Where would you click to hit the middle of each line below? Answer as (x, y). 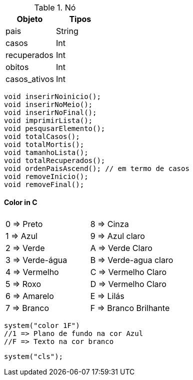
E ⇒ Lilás (107, 296)
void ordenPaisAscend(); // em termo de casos (97, 168)
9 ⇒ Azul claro (117, 236)
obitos (17, 67)
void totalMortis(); (44, 144)
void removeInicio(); (46, 176)
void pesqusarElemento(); (55, 128)
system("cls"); (34, 357)
